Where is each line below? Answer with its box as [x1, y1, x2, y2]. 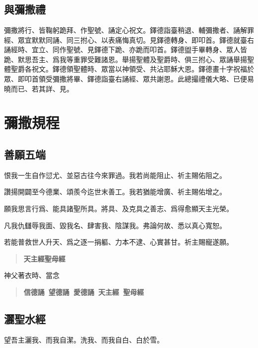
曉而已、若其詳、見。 [4, 83, 73, 93]
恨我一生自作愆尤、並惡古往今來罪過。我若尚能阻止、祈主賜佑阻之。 [4, 170, 226, 180]
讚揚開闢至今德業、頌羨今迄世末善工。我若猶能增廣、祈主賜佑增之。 [4, 186, 226, 197]
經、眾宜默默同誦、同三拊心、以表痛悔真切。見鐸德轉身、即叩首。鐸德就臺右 [4, 34, 254, 45]
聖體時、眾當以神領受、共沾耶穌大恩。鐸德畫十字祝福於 [73, 64, 254, 74]
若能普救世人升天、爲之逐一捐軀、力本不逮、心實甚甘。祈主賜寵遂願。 [4, 237, 233, 247]
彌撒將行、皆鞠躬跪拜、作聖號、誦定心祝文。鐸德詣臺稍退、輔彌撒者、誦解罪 [4, 25, 254, 35]
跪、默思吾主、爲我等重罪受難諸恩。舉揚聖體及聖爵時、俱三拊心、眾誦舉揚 [4, 54, 247, 64]
